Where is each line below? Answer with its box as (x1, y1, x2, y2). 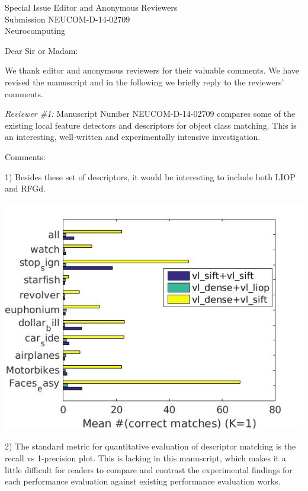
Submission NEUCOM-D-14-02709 (5, 12, 130, 25)
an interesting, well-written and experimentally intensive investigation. (5, 130, 261, 143)
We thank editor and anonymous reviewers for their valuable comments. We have (5, 64, 300, 76)
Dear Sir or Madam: (5, 44, 78, 56)
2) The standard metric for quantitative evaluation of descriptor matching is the (5, 440, 296, 452)
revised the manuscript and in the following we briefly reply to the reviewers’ (5, 75, 284, 88)
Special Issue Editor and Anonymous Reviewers (5, 1, 178, 13)
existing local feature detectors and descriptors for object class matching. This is (5, 119, 297, 131)
